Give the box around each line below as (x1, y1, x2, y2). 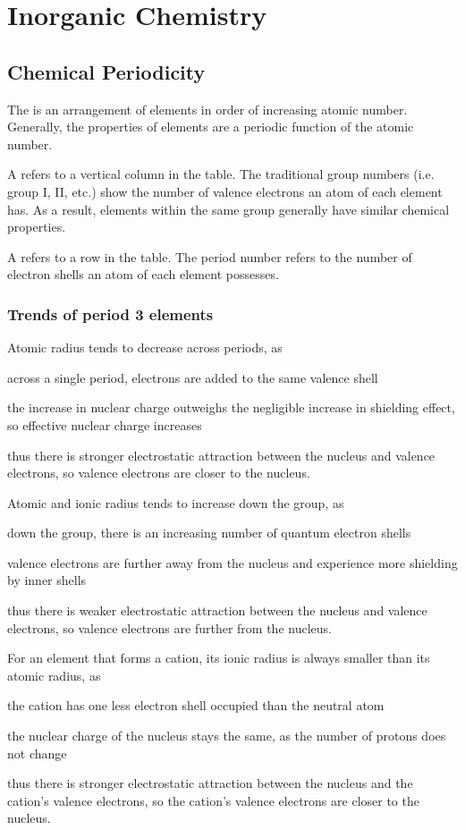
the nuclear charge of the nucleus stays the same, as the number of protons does (7, 726, 446, 745)
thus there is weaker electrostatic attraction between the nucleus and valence (7, 601, 427, 620)
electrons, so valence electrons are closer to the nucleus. (7, 463, 310, 482)
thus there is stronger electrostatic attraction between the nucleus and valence (7, 445, 435, 464)
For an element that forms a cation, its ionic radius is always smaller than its (7, 648, 430, 667)
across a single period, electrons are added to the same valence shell (7, 368, 378, 386)
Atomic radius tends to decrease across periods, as (7, 338, 283, 357)
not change (7, 743, 67, 762)
